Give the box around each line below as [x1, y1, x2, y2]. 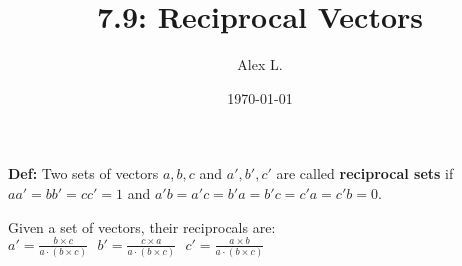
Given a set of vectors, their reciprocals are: [8, 216, 276, 237]
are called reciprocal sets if [276, 163, 454, 184]
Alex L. [237, 54, 283, 75]
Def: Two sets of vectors [8, 163, 159, 184]
